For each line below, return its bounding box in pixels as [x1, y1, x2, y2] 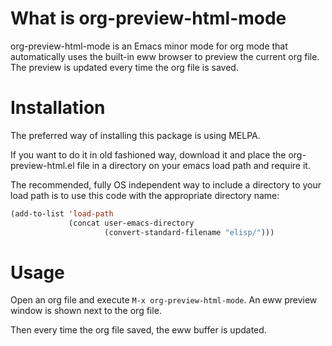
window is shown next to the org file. [10, 305, 162, 317]
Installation [10, 97, 106, 119]
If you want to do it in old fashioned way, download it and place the [10, 148, 287, 161]
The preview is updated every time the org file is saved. [10, 61, 239, 73]
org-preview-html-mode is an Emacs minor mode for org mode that [10, 40, 288, 52]
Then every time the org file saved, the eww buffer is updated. [10, 324, 267, 336]
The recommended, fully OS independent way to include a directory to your [10, 178, 322, 191]
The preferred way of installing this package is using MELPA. [10, 129, 261, 141]
